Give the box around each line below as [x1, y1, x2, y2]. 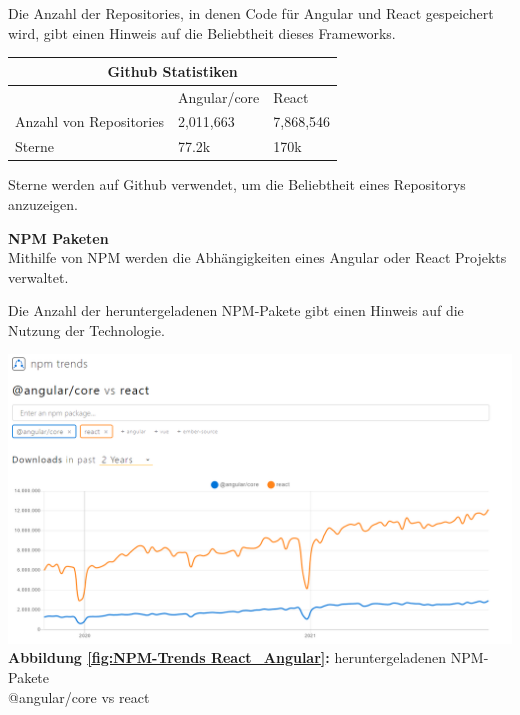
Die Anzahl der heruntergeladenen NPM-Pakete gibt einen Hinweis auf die [8, 300, 464, 321]
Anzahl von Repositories [15, 111, 164, 132]
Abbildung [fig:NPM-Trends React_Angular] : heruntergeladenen [8, 647, 447, 668]
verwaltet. [8, 266, 69, 287]
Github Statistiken [107, 60, 238, 81]
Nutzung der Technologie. [8, 319, 165, 340]
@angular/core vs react [8, 686, 150, 707]
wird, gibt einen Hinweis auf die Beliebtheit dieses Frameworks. [8, 22, 396, 43]
